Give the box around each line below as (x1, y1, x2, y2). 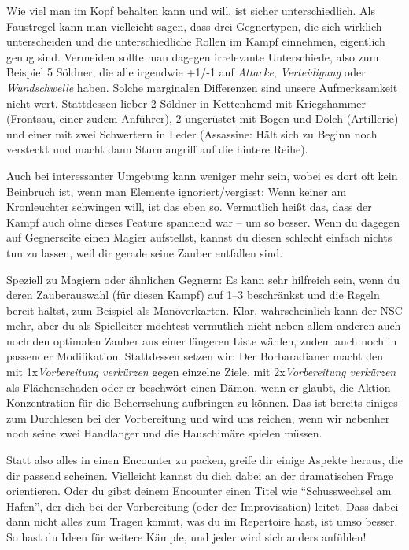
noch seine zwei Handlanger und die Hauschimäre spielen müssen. (6, 425, 322, 441)
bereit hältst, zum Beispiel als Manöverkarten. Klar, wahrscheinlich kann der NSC (6, 301, 403, 318)
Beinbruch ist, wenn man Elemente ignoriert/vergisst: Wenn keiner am (6, 183, 347, 199)
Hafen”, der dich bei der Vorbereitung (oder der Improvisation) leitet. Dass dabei (6, 497, 399, 514)
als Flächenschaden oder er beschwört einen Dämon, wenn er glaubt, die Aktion (6, 378, 391, 395)
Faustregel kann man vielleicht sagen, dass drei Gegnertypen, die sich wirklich (6, 17, 382, 34)
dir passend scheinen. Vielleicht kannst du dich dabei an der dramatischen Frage (6, 467, 394, 483)
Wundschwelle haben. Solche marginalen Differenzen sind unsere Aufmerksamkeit (6, 79, 398, 95)
